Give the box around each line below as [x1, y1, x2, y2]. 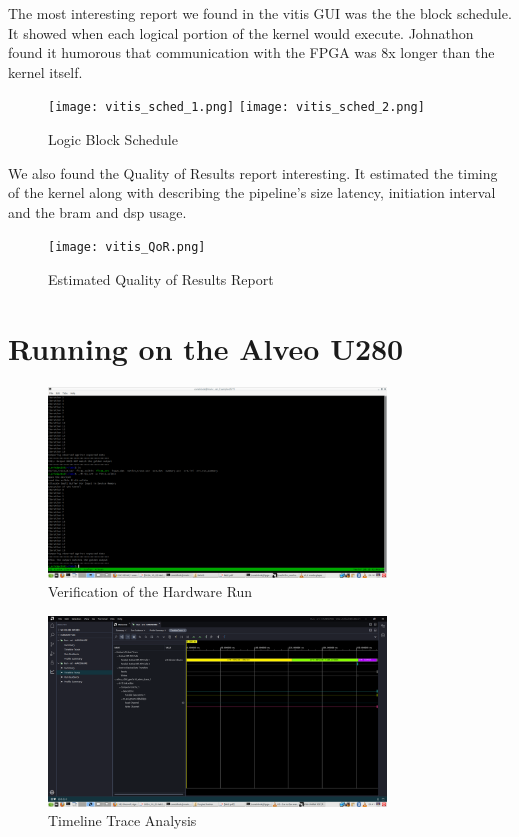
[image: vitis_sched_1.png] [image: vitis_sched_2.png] [48, 100, 425, 115]
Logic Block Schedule [48, 129, 178, 150]
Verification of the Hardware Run [48, 581, 253, 602]
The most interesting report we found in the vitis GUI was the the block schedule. [8, 3, 512, 23]
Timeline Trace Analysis [48, 810, 197, 831]
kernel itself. [8, 61, 83, 82]
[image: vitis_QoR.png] [48, 240, 206, 255]
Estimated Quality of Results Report [48, 269, 274, 290]
